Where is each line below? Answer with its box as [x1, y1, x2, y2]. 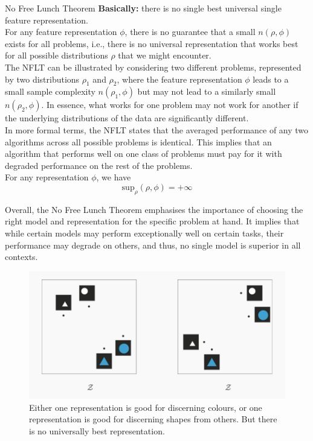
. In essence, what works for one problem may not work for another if [41, 98, 298, 111]
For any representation [5, 171, 89, 183]
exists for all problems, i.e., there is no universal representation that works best [5, 37, 298, 49]
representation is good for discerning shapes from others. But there [29, 413, 277, 425]
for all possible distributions [5, 49, 108, 62]
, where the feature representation [117, 72, 242, 85]
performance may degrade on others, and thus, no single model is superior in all [5, 238, 301, 251]
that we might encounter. [118, 49, 211, 62]
